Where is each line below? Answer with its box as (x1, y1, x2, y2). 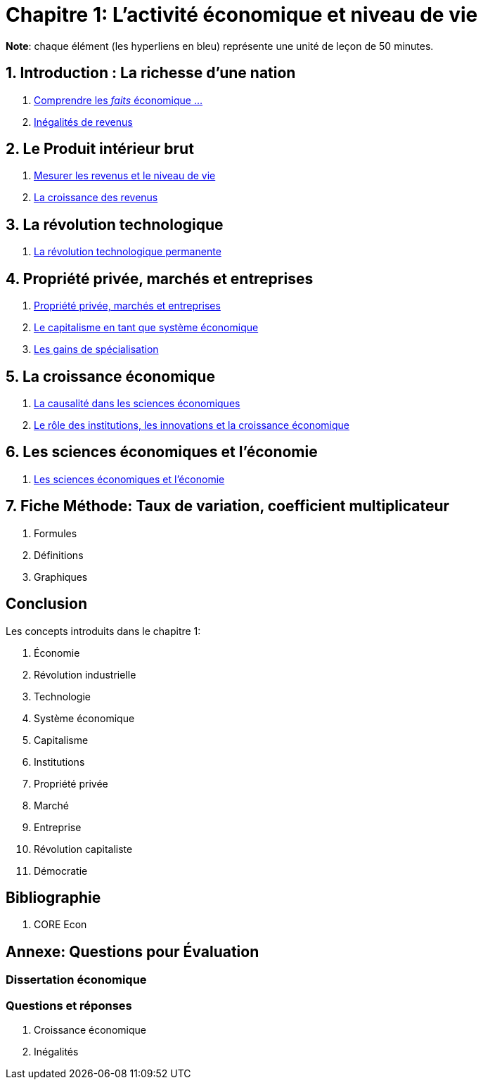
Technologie (34, 690, 91, 702)
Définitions (34, 548, 84, 561)
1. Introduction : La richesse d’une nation (6, 64, 296, 82)
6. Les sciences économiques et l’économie (6, 443, 318, 461)
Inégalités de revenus (34, 115, 133, 128)
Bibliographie (6, 888, 101, 906)
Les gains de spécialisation (34, 343, 159, 356)
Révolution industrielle (34, 668, 136, 681)
